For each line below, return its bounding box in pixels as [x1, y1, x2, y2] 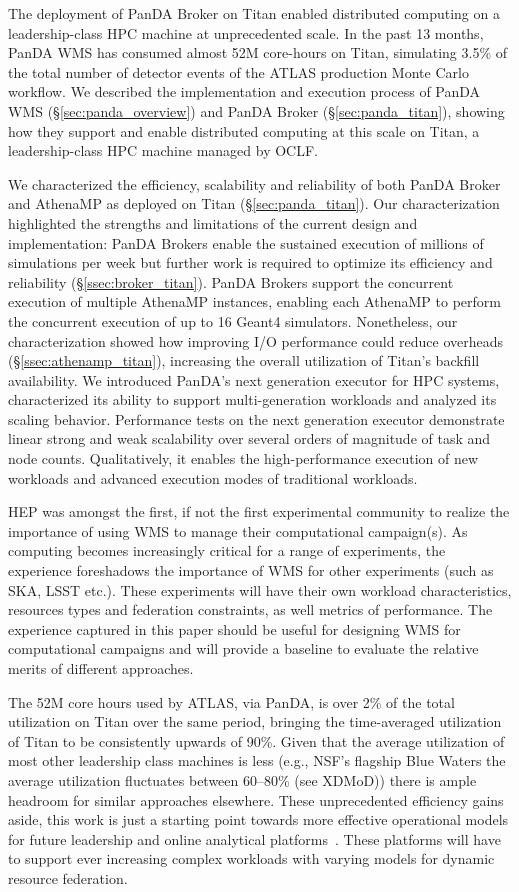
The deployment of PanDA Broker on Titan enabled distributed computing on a [8, 3, 500, 23]
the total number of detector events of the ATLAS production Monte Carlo [8, 61, 469, 82]
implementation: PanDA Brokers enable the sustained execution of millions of [8, 232, 484, 253]
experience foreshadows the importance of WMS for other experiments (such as [8, 560, 494, 581]
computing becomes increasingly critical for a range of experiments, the [8, 540, 446, 561]
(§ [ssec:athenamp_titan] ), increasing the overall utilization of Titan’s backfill [8, 350, 480, 371]
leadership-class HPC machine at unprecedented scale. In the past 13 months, [8, 22, 484, 43]
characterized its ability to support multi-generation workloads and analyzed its [8, 389, 497, 410]
